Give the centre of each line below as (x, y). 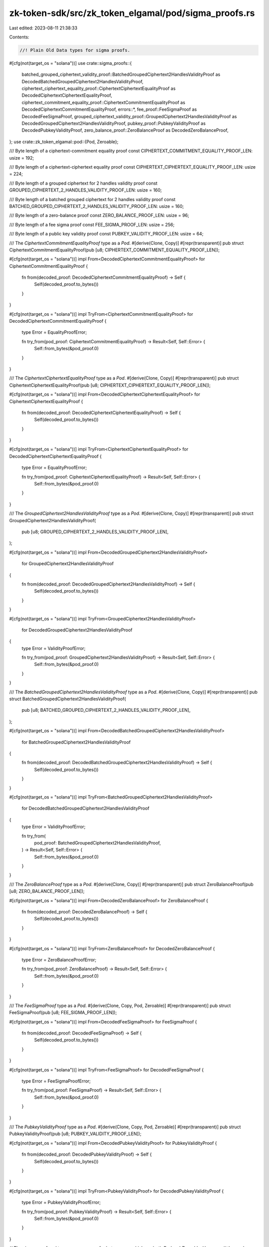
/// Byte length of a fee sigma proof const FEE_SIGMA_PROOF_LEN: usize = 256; (92, 224)
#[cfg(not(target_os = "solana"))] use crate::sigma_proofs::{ (70, 63)
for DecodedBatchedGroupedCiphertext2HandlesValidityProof (85, 809)
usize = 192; (22, 158)
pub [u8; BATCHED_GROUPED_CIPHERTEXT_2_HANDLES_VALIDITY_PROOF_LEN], (106, 710)
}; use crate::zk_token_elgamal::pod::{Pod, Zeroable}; (64, 142)
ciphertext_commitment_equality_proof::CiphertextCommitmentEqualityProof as (103, 102)
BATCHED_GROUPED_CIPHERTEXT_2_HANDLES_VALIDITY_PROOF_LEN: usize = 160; (97, 206)
